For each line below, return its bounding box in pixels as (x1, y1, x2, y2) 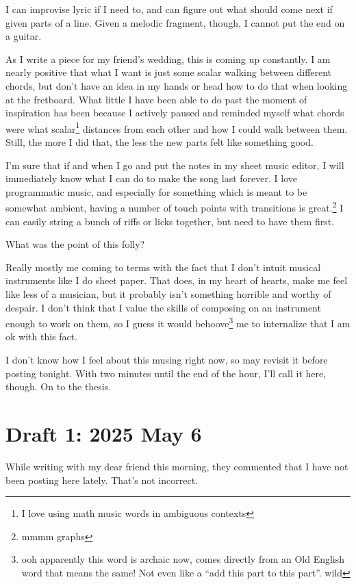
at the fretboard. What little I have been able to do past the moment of (5, 92, 307, 106)
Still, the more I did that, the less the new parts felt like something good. (5, 135, 314, 149)
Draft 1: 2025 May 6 (5, 420, 202, 447)
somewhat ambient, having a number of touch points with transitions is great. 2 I (5, 199, 344, 215)
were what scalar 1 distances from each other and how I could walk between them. (5, 119, 348, 136)
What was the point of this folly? (5, 237, 145, 251)
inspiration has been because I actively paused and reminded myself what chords (5, 105, 344, 120)
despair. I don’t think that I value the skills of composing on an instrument (5, 300, 321, 314)
